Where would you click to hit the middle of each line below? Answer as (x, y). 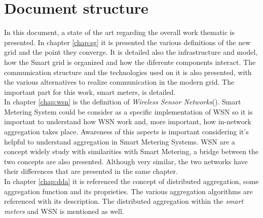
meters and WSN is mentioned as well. (64, 211)
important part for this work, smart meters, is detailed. (90, 92)
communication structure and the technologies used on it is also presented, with (128, 72)
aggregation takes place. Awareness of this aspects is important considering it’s (126, 132)
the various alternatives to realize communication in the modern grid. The (119, 82)
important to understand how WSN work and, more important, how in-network (128, 121)
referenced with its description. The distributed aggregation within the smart (124, 201)
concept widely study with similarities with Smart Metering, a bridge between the (131, 151)
